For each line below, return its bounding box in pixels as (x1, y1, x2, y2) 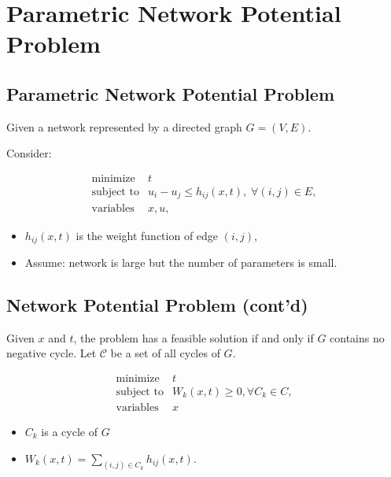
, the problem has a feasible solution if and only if (73, 329, 314, 346)
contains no (330, 329, 385, 346)
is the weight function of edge (76, 227, 219, 243)
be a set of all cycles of (110, 345, 220, 361)
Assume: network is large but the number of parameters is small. (24, 253, 338, 270)
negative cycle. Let (6, 345, 97, 361)
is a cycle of (41, 423, 98, 440)
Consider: (6, 145, 52, 161)
